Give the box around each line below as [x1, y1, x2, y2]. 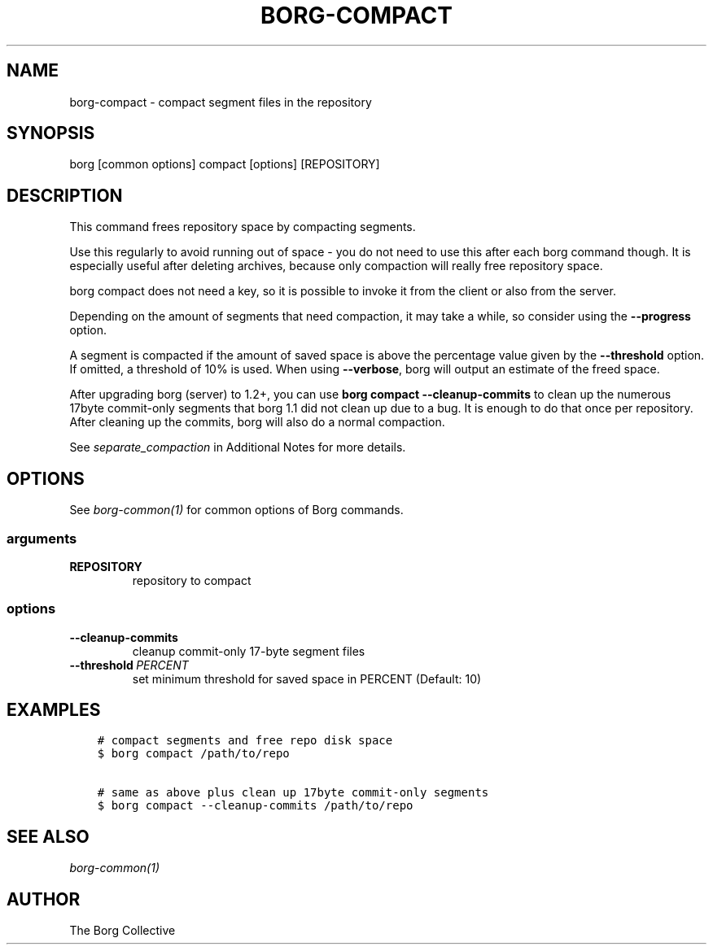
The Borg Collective [69, 923, 176, 938]
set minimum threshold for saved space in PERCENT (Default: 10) [132, 671, 482, 686]
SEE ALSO [7, 826, 90, 847]
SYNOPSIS [7, 123, 95, 144]
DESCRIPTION [7, 185, 123, 206]
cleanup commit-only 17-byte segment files [132, 643, 365, 658]
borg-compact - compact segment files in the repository [69, 94, 372, 109]
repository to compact [132, 573, 252, 587]
